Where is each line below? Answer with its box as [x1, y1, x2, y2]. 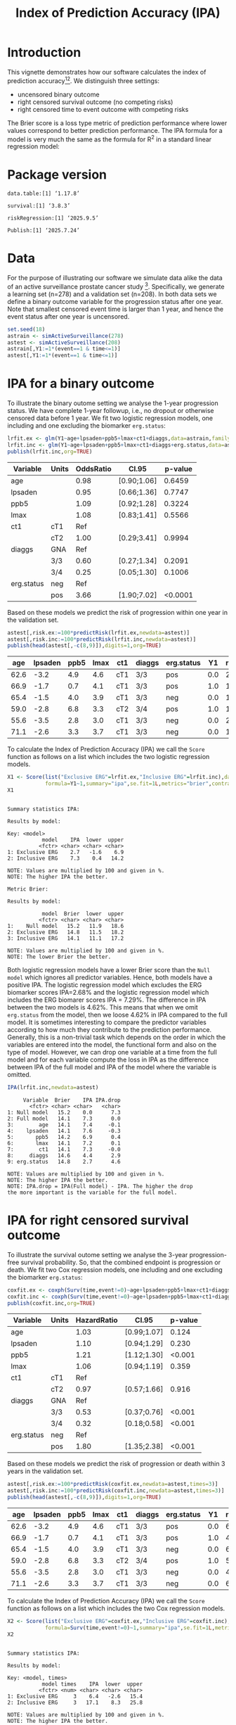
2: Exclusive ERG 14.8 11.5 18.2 [7, 929, 124, 936]
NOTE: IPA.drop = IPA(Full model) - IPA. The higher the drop [7, 1183, 193, 1190]
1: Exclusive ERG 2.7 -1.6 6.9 [7, 848, 124, 855]
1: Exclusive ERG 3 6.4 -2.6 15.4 [7, 1693, 143, 1700]
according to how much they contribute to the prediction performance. [7, 1025, 212, 1033]
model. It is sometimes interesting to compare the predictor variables [7, 1018, 207, 1026]
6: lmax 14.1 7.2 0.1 [7, 1140, 121, 1147]
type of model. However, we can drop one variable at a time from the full [7, 1048, 218, 1056]
